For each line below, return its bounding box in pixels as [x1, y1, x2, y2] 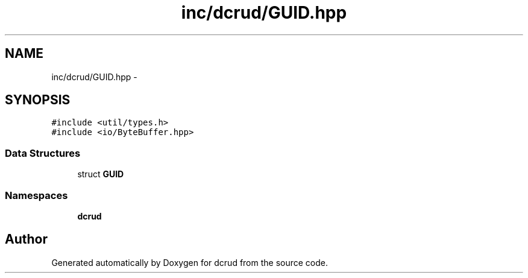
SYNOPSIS [5, 92, 71, 108]
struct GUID [77, 169, 124, 180]
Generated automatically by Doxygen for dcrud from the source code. [51, 257, 328, 268]
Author [5, 232, 48, 247]
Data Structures [5, 147, 81, 159]
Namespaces [5, 189, 68, 201]
